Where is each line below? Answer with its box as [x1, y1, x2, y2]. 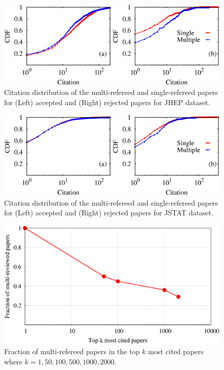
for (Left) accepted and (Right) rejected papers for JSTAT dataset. [4, 207, 214, 218]
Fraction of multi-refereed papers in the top [4, 346, 140, 357]
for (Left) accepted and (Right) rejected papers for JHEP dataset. [4, 96, 210, 107]
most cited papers [148, 346, 204, 357]
